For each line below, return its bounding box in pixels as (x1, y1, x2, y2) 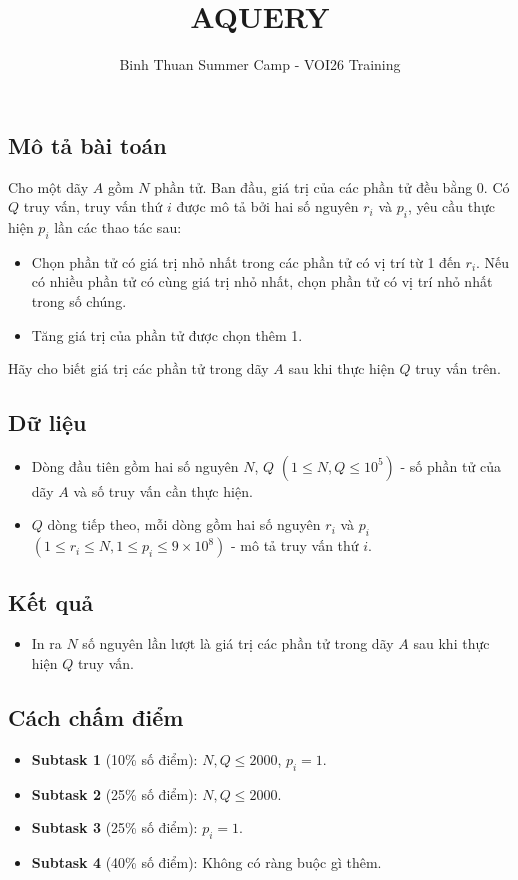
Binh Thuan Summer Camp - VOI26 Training (119, 54, 401, 75)
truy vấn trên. (415, 358, 501, 379)
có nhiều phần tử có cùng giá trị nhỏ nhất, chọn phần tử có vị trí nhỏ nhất (31, 271, 493, 292)
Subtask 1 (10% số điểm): (31, 748, 198, 769)
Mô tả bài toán (8, 129, 167, 160)
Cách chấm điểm (8, 702, 184, 733)
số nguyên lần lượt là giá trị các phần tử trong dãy (82, 633, 394, 654)
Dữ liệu (8, 407, 87, 438)
